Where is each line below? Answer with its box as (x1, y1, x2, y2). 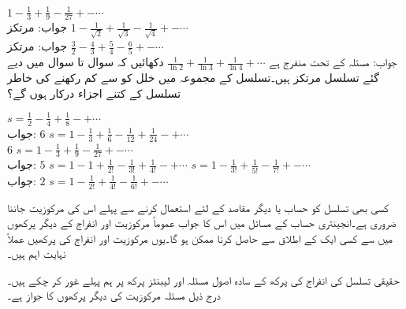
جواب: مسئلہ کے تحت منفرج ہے (269, 54, 397, 70)
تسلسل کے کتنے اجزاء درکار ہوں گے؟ (7, 84, 181, 101)
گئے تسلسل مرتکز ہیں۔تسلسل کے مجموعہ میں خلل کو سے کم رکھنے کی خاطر (7, 69, 380, 86)
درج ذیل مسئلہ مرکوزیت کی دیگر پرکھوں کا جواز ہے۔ (7, 287, 221, 303)
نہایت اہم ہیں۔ (7, 245, 66, 262)
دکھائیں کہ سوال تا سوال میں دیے (7, 54, 164, 70)
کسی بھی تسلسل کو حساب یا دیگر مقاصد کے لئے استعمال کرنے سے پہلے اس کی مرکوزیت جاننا (7, 199, 389, 215)
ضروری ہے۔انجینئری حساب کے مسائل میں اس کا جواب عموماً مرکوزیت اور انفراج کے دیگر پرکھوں (7, 214, 397, 231)
